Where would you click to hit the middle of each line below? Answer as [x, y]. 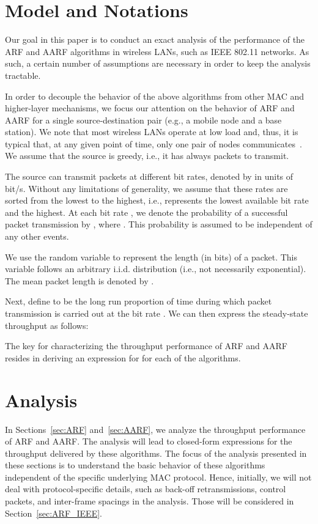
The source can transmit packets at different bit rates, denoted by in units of [149, 176]
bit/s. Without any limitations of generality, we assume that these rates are [146, 188]
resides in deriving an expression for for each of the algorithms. [123, 357]
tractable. [23, 75]
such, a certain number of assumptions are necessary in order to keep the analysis [158, 63]
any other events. [37, 236]
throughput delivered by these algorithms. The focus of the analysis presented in [156, 453]
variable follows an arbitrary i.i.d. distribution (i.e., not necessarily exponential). [156, 269]
